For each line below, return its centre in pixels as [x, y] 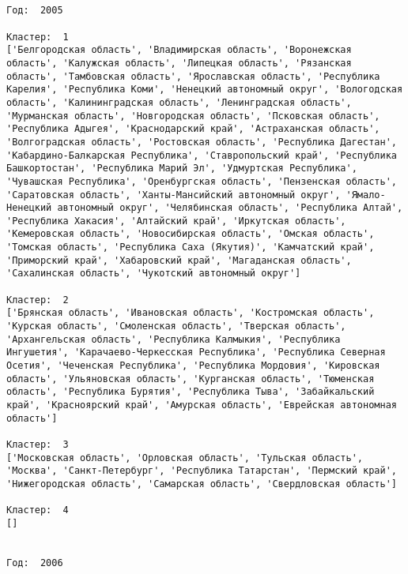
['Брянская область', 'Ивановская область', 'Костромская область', [191, 313]
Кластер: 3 [38, 444]
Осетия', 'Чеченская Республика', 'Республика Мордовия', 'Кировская [193, 366]
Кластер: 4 [38, 510]
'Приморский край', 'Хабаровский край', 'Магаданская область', [179, 260]
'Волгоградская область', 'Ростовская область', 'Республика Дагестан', [202, 142]
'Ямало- [366, 195]
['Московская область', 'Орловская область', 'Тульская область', [185, 458]
